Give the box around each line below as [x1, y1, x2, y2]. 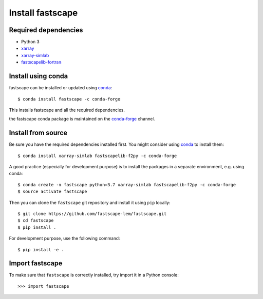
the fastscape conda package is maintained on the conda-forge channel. [9, 116, 155, 122]
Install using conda [9, 72, 68, 80]
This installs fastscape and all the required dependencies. [9, 107, 125, 113]
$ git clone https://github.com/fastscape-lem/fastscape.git [18, 211, 167, 217]
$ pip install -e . [18, 247, 64, 252]
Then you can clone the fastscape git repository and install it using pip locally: [9, 199, 170, 205]
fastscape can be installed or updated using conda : [9, 85, 112, 91]
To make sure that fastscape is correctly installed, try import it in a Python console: [9, 272, 179, 278]
